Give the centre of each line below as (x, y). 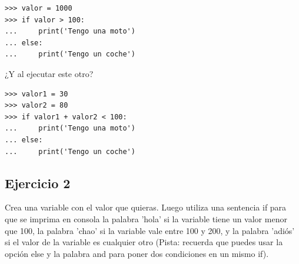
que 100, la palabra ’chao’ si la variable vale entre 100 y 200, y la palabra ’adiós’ (150, 230)
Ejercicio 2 (38, 183)
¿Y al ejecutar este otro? (49, 73)
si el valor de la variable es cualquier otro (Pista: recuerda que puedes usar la (144, 242)
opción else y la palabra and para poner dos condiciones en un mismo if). (137, 253)
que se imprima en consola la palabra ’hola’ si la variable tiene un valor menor (146, 218)
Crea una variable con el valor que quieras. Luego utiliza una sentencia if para (146, 207)
